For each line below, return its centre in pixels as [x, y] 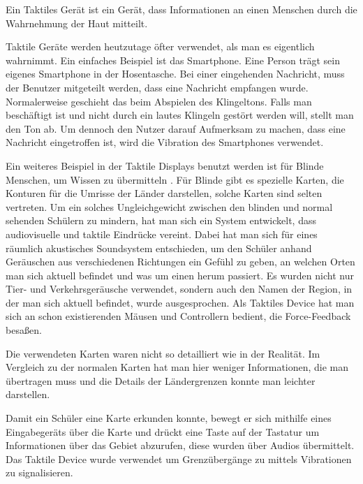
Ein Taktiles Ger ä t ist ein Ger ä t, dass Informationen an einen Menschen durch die [181, 9]
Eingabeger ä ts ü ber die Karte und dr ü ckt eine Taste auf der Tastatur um [163, 431]
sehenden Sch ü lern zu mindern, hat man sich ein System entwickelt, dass [161, 220]
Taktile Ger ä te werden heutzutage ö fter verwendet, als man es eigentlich [160, 46]
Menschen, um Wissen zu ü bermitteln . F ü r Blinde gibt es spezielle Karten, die [175, 179]
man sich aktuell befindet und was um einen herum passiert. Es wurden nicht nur [180, 275]
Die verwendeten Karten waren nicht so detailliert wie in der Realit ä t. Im [163, 353]
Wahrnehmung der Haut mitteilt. [77, 23]
